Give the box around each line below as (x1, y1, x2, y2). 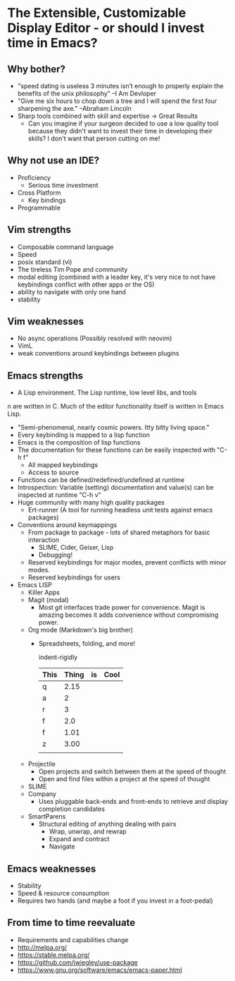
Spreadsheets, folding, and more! (38, 639, 136, 648)
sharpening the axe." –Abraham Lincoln (17, 104, 132, 112)
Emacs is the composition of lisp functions (17, 438, 141, 447)
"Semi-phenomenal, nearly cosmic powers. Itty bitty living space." (17, 423, 210, 432)
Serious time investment (27, 181, 99, 189)
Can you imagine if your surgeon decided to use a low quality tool (27, 119, 219, 128)
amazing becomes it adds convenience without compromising (38, 610, 219, 619)
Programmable (17, 203, 61, 212)
